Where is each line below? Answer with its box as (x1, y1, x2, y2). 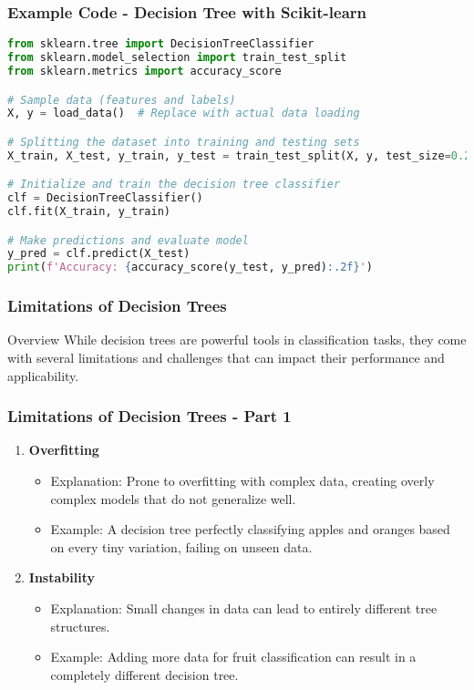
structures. (50, 616, 110, 635)
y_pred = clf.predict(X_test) (7, 247, 191, 261)
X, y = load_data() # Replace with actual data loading (7, 107, 360, 120)
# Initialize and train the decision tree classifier (7, 178, 341, 191)
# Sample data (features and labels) (7, 93, 236, 107)
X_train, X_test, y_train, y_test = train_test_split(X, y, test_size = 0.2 (7, 149, 471, 162)
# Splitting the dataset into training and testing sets (7, 135, 360, 149)
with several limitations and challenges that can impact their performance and (7, 348, 445, 367)
